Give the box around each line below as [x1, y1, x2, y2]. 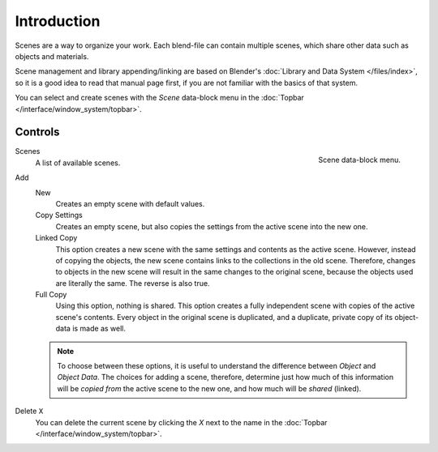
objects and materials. [15, 51, 89, 61]
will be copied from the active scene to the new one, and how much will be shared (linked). [57, 383, 362, 393]
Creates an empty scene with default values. [55, 198, 205, 208]
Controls [15, 126, 60, 139]
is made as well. [71, 324, 126, 334]
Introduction [15, 12, 101, 30]
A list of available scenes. [35, 158, 121, 168]
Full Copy [35, 290, 67, 300]
